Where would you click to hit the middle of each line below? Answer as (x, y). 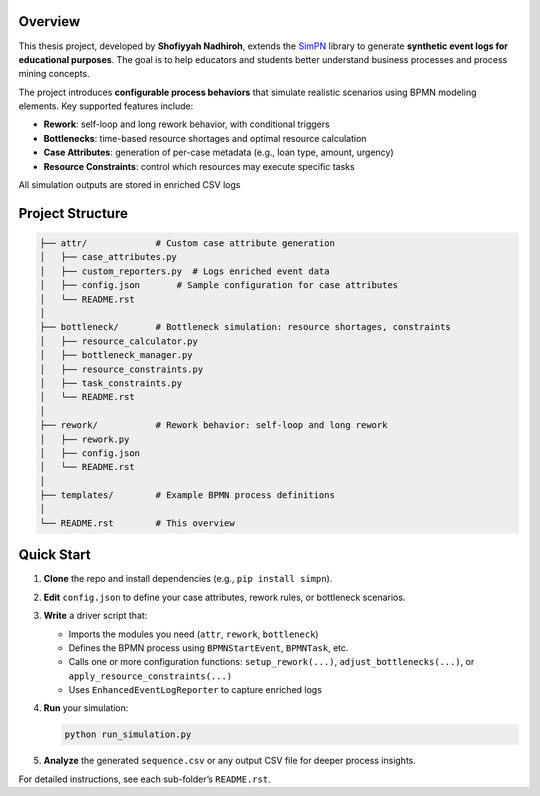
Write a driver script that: (95, 616)
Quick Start (54, 555)
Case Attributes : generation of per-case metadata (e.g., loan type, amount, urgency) (218, 152)
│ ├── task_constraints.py (111, 383)
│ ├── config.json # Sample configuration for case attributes (219, 285)
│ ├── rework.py (84, 439)
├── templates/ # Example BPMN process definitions (187, 495)
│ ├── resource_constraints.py (121, 369)
